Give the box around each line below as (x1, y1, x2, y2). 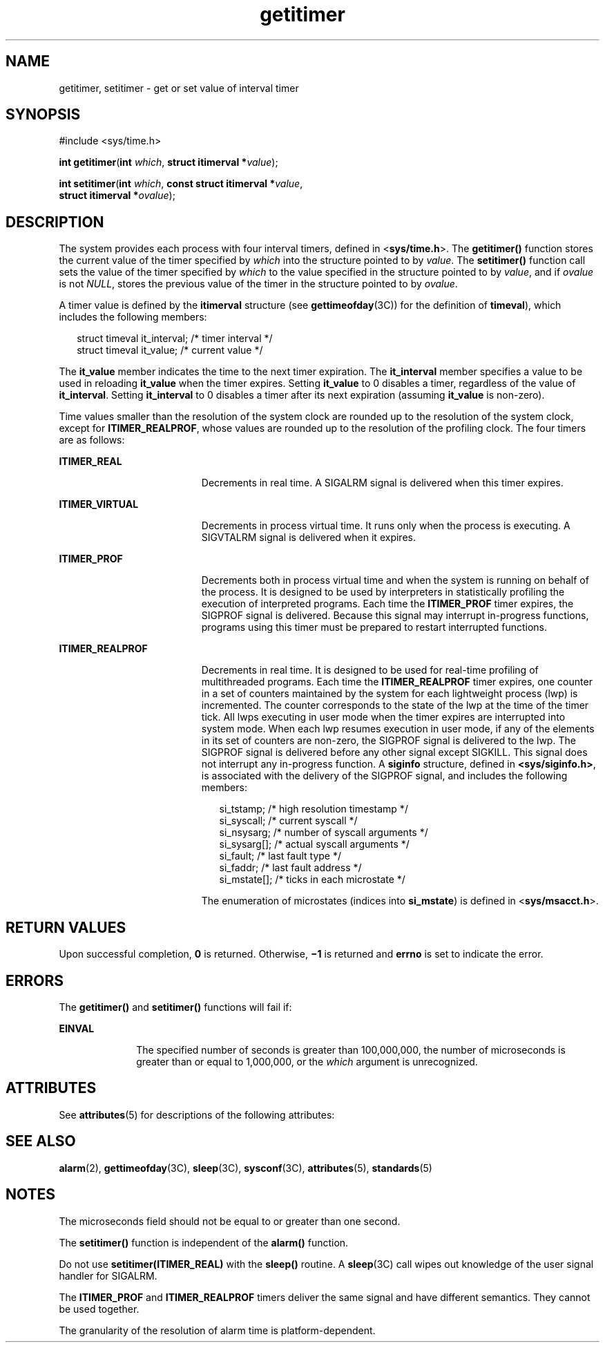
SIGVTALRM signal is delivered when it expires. (201, 531, 416, 544)
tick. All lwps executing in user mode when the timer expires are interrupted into (201, 711, 566, 723)
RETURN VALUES (6, 918, 126, 936)
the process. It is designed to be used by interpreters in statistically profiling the (201, 586, 565, 598)
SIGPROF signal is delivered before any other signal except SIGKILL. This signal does (201, 746, 588, 759)
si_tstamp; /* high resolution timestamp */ (219, 803, 408, 815)
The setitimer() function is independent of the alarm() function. (59, 1236, 349, 1249)
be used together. (59, 1302, 140, 1315)
